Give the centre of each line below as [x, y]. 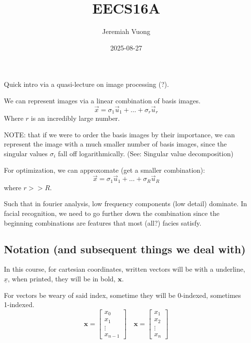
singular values [26, 153]
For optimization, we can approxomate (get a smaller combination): [105, 170]
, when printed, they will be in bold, [62, 278]
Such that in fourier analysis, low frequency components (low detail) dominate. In [125, 204]
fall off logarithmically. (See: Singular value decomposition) [146, 153]
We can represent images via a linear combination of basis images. [102, 100]
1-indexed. [19, 304]
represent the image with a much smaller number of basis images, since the [116, 144]
